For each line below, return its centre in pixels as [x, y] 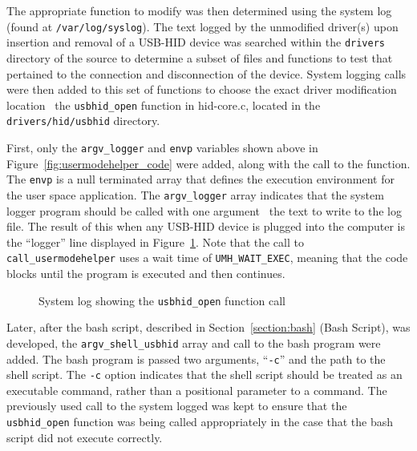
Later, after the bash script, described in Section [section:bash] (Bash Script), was [208, 327]
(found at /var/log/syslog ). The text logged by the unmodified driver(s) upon [202, 26]
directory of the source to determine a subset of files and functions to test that [200, 57]
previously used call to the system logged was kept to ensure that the [177, 406]
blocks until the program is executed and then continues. [146, 273]
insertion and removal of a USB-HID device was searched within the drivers [196, 42]
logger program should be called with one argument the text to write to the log [204, 210]
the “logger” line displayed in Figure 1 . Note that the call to [155, 242]
